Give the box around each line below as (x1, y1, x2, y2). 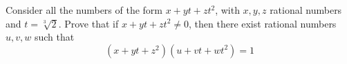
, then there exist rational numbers (189, 16, 337, 30)
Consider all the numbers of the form (6, 3, 162, 17)
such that (34, 30, 75, 44)
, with (215, 3, 240, 17)
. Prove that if (58, 16, 119, 30)
